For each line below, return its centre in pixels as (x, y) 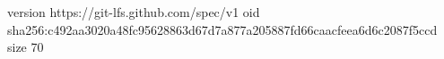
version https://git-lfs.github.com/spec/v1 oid (134, 12)
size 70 (26, 47)
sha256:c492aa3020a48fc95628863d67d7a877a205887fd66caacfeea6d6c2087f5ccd (222, 29)
